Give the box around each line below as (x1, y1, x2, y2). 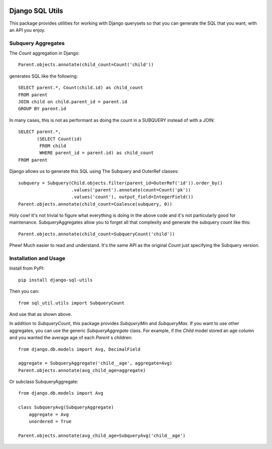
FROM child (39, 143, 66, 149)
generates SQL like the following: (9, 73, 78, 79)
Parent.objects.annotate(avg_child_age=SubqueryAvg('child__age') (18, 432, 186, 438)
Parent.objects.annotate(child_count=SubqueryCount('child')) (18, 231, 175, 237)
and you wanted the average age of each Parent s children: (9, 335, 133, 341)
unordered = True (28, 419, 72, 424)
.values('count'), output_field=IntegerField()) (71, 194, 194, 200)
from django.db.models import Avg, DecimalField (18, 346, 141, 352)
